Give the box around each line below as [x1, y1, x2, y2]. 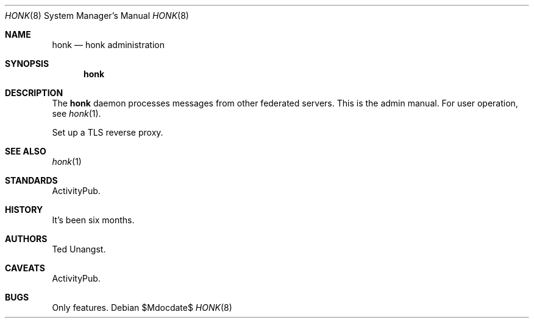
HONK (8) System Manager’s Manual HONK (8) [5, 10, 189, 21]
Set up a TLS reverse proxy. [52, 127, 163, 137]
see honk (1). [52, 108, 101, 119]
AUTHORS [5, 234, 48, 244]
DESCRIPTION [5, 88, 63, 98]
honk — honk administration [52, 40, 165, 50]
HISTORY [5, 204, 43, 215]
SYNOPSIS [5, 58, 49, 69]
